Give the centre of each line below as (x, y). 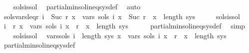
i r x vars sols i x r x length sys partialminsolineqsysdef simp (124, 26)
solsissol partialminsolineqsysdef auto (77, 6)
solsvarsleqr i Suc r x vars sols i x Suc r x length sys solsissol (122, 16)
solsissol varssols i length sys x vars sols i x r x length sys (120, 35)
